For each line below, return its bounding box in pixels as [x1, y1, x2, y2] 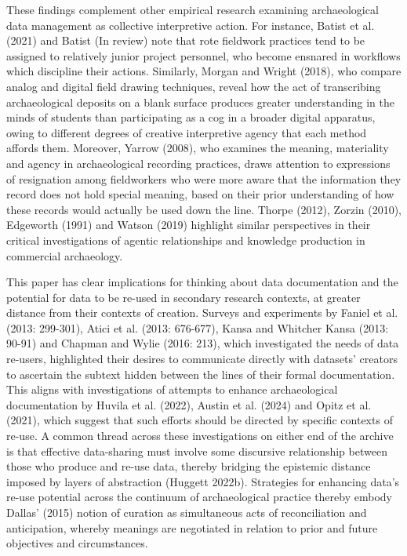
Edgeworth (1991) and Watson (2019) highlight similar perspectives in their [6, 216, 371, 233]
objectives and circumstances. [6, 535, 148, 551]
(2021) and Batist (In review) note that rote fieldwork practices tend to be [6, 32, 365, 49]
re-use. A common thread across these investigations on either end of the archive [6, 427, 394, 444]
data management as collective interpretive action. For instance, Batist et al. [6, 16, 375, 33]
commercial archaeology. [6, 247, 123, 263]
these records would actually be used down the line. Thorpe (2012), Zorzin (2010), [6, 201, 402, 217]
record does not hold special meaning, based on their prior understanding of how [6, 186, 394, 202]
